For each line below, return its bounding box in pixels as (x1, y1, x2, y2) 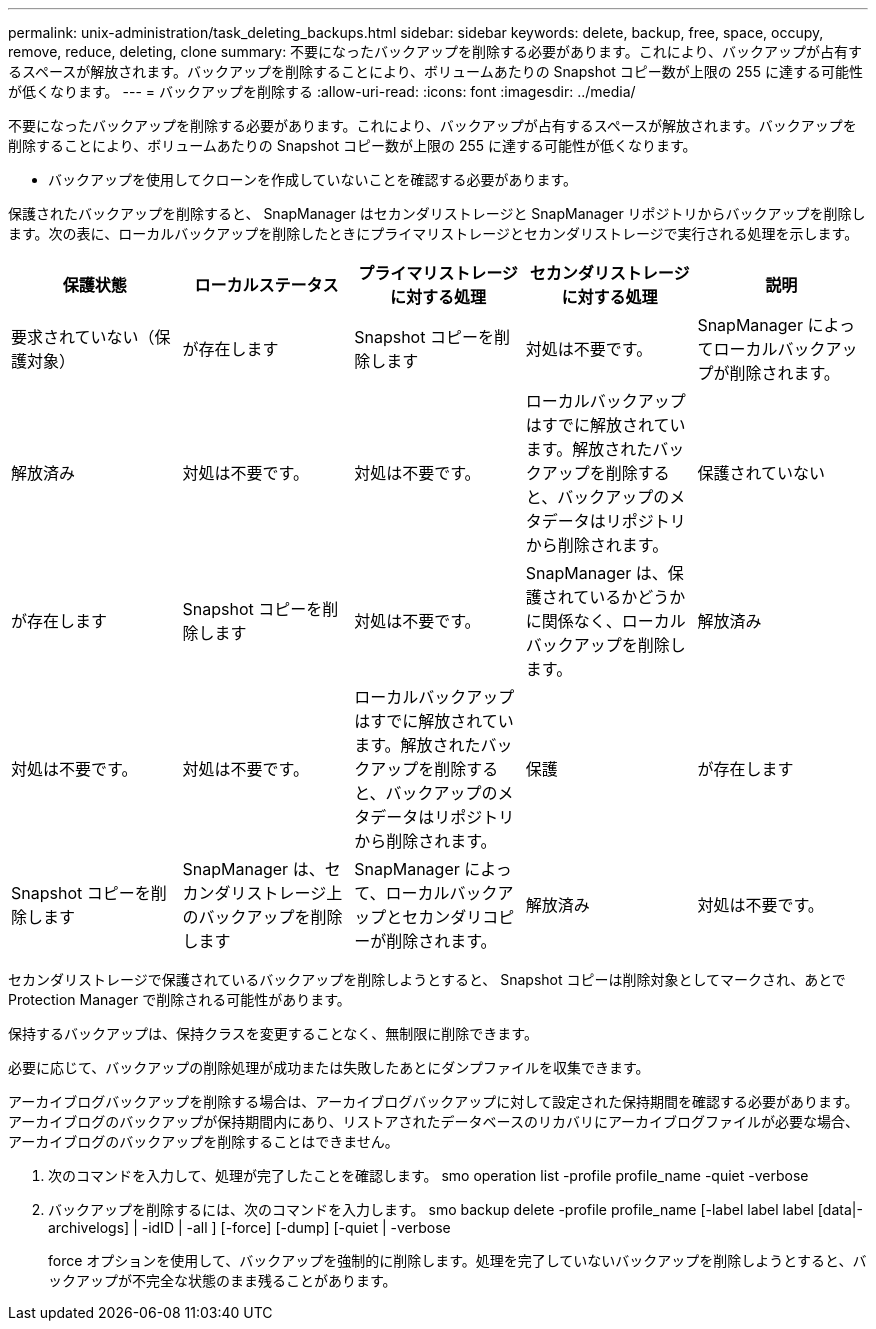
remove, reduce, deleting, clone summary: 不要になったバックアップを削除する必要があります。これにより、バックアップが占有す (8, 43, 862, 60)
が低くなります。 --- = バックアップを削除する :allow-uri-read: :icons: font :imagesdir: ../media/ (8, 83, 636, 100)
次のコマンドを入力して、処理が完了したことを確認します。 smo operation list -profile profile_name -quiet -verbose (48, 1167, 809, 1184)
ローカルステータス (194, 275, 339, 295)
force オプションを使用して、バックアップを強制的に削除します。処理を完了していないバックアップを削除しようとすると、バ (48, 1252, 867, 1269)
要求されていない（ (11, 327, 155, 347)
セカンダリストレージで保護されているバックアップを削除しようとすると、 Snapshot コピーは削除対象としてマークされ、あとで (8, 971, 846, 988)
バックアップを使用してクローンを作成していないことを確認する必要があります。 (48, 171, 578, 188)
